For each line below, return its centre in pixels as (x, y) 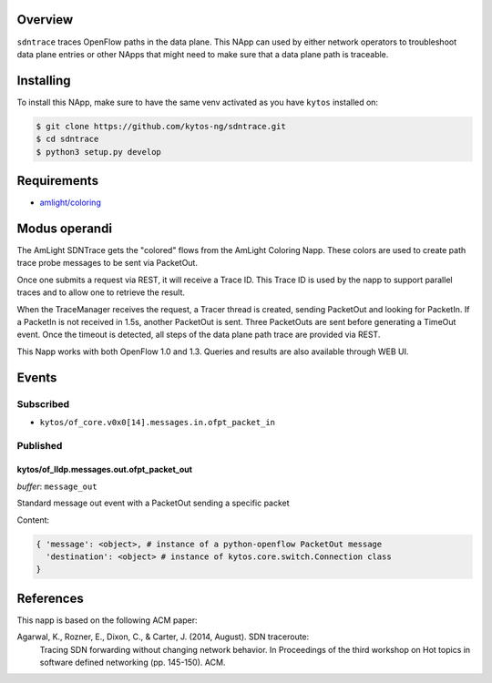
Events (37, 377)
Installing (44, 81)
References (50, 598)
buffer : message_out (57, 486)
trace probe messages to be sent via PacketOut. (107, 263)
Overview (45, 20)
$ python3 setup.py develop (98, 152)
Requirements (58, 181)
